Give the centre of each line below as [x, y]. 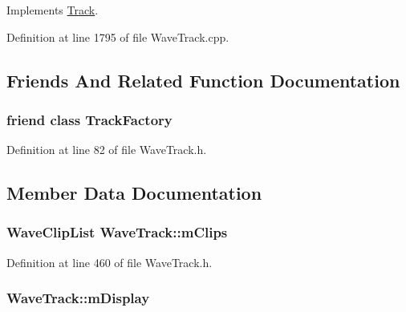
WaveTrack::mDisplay [78, 298]
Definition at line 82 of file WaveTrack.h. [107, 150]
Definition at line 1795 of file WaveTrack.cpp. [118, 36]
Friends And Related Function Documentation [203, 80]
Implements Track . [53, 10]
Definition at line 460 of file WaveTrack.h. [110, 262]
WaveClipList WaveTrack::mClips [117, 232]
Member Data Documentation [134, 193]
